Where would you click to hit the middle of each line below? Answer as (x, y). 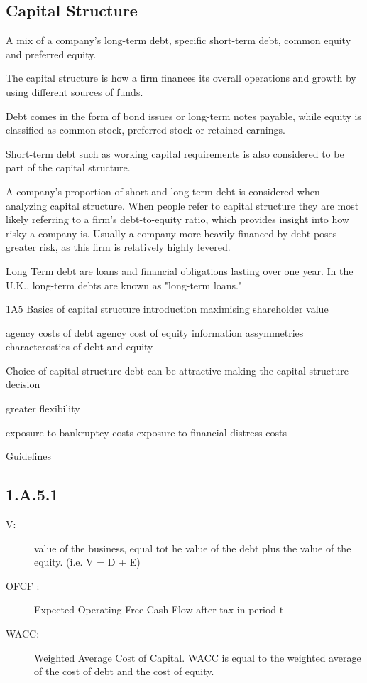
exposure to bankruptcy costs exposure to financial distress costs (146, 432)
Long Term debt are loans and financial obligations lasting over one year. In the (180, 270)
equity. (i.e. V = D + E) (87, 562)
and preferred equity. (51, 54)
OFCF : (23, 585)
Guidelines (28, 456)
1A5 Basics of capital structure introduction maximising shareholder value (167, 309)
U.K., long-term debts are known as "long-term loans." (124, 285)
